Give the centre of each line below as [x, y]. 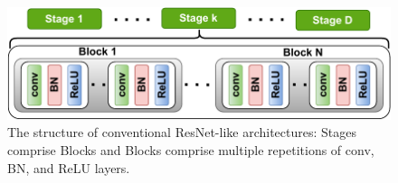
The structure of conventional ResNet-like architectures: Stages [182, 132]
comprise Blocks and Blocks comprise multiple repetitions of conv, [191, 150]
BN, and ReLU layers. [69, 167]
